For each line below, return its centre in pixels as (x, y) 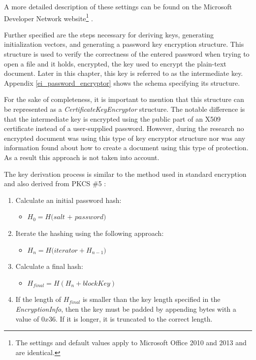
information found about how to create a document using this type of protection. (126, 147)
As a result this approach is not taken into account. (82, 157)
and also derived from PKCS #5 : (55, 183)
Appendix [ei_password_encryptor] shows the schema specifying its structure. (122, 82)
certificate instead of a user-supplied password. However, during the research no (124, 128)
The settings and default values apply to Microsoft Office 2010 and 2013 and (131, 343)
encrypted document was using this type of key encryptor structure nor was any (125, 138)
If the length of (38, 299)
